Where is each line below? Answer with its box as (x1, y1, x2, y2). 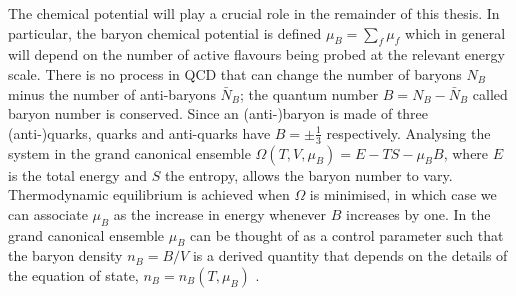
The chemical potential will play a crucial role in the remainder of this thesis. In (8, 3, 500, 23)
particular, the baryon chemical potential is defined (8, 22, 322, 43)
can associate (8, 203, 88, 224)
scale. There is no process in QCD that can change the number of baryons (8, 63, 462, 84)
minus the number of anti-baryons (8, 83, 216, 104)
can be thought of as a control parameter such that (190, 224, 504, 245)
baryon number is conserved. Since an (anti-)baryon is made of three (8, 103, 429, 124)
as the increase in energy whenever (113, 203, 327, 224)
